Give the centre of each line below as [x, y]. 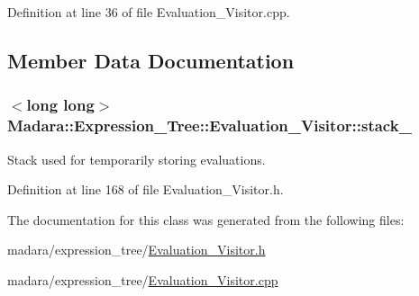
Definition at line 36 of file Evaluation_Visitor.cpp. [149, 12]
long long [60, 105]
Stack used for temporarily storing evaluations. [137, 159]
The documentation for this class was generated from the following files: [206, 219]
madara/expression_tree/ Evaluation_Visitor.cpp [143, 279]
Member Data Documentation [151, 60]
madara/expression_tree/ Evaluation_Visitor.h [137, 250]
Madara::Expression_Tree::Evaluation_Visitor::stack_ [209, 126]
